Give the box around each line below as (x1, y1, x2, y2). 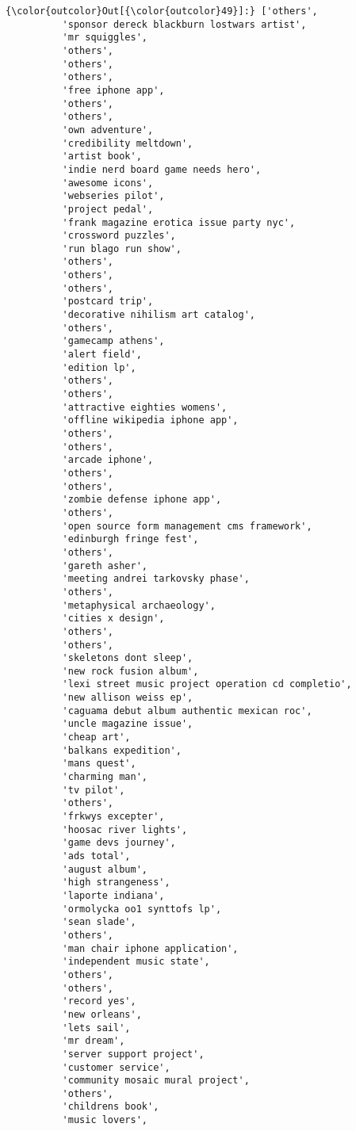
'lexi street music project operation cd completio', (62, 678, 352, 690)
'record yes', (62, 995, 136, 1007)
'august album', (62, 863, 147, 875)
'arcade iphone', (62, 454, 154, 466)
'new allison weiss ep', (62, 692, 193, 704)
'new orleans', (62, 1008, 142, 1020)
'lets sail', (62, 1022, 131, 1034)
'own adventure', (62, 124, 154, 136)
